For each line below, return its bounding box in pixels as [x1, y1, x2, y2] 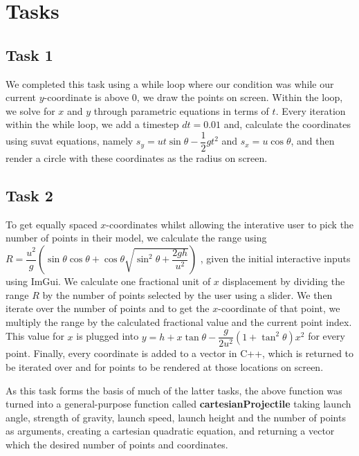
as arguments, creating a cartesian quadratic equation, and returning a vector [6, 423, 335, 438]
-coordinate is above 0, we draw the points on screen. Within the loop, [44, 90, 343, 104]
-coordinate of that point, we [218, 301, 340, 316]
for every [308, 329, 345, 343]
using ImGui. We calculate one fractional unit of [6, 274, 211, 288]
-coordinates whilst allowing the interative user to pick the [106, 217, 354, 231]
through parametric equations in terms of [93, 103, 269, 118]
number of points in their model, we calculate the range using [6, 230, 267, 245]
